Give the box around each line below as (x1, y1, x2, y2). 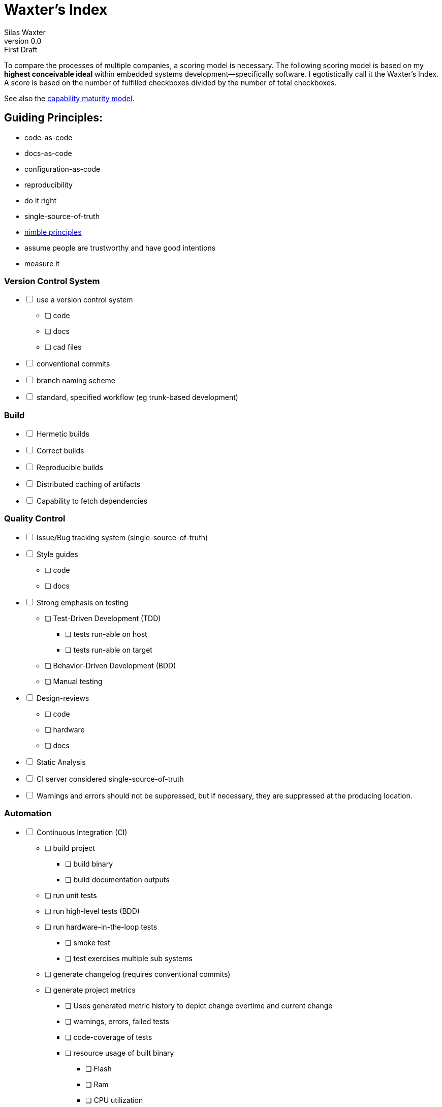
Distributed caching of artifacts (36, 480, 141, 489)
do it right (24, 196, 57, 205)
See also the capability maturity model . (4, 94, 135, 103)
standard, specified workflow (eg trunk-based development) (36, 393, 238, 402)
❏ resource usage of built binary (65, 1048, 174, 1057)
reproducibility (24, 180, 73, 189)
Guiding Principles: (4, 111, 103, 125)
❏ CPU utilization (85, 1095, 143, 1104)
